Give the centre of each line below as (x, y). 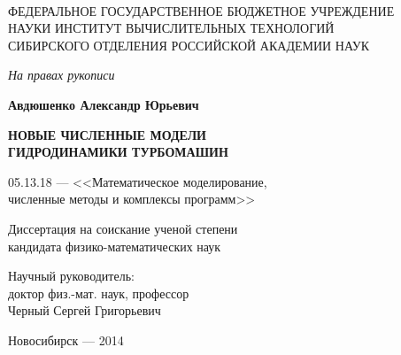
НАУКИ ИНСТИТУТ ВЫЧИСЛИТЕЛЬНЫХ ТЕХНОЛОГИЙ (171, 28)
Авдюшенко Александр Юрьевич (104, 104)
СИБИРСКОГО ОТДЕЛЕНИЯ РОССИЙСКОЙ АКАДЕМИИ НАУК (189, 45)
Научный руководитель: (71, 276)
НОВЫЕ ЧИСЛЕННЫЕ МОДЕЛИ (107, 134)
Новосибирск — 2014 (66, 340)
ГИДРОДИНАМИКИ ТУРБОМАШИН (118, 152)
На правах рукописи (62, 75)
